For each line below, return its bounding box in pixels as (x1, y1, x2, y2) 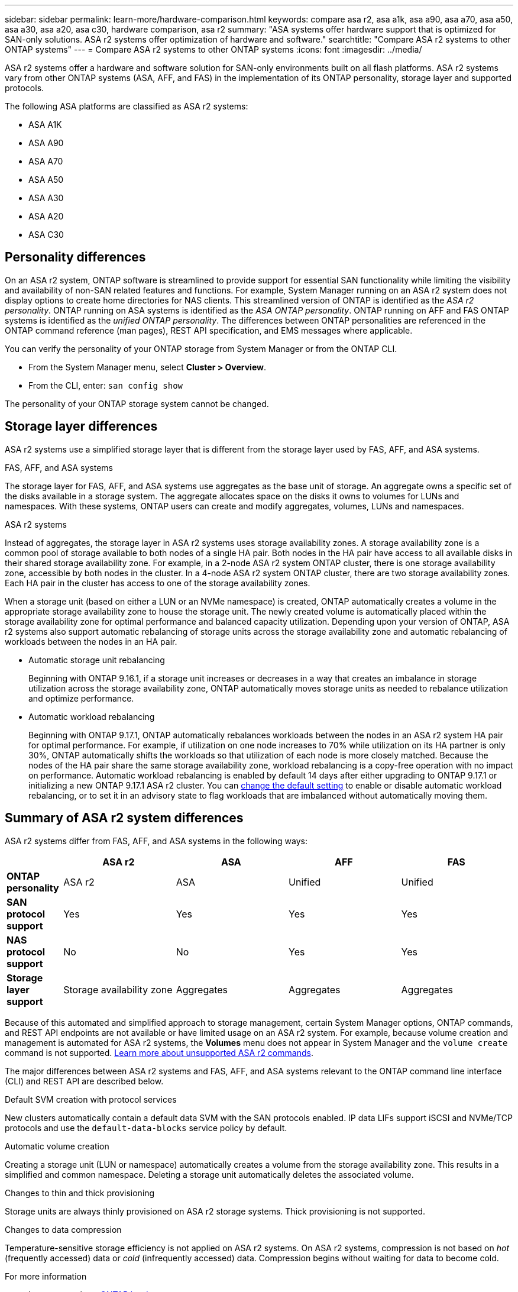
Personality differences (5, 250, 146, 265)
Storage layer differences (5, 419, 158, 434)
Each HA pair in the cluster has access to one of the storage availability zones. (5, 577, 310, 588)
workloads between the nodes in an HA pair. (5, 636, 177, 647)
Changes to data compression (5, 1224, 122, 1235)
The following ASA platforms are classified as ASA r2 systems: (5, 101, 248, 111)
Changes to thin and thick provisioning (5, 1187, 155, 1198)
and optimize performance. (28, 693, 134, 703)
